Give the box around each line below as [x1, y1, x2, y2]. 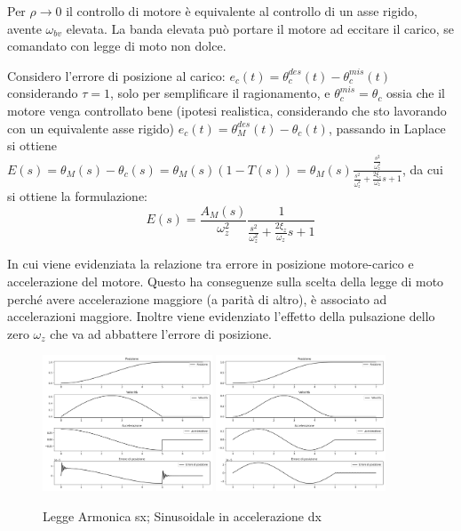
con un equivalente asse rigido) [7, 118, 175, 137]
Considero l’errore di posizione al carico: [7, 66, 226, 84]
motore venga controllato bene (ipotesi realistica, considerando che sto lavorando [7, 101, 447, 119]
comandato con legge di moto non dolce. [7, 36, 227, 55]
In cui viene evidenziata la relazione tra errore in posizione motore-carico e [7, 254, 414, 273]
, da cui [401, 159, 443, 178]
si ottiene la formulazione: [7, 187, 148, 205]
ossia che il [386, 84, 445, 102]
